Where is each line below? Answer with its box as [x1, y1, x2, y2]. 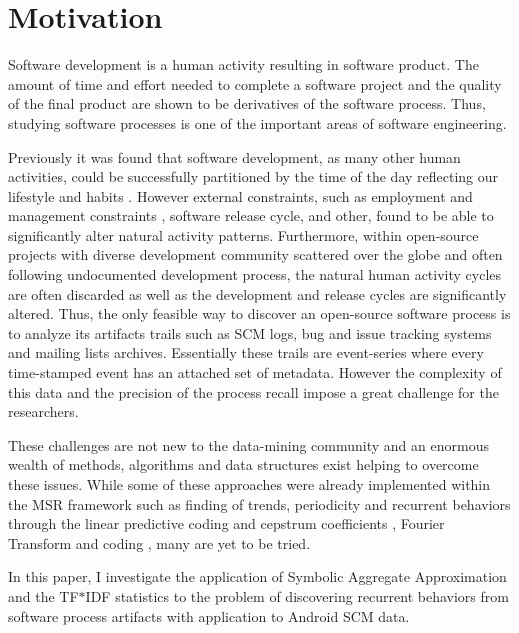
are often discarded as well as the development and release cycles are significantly [8, 283, 507, 304]
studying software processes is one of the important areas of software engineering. [8, 112, 507, 133]
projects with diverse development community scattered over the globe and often [8, 244, 503, 265]
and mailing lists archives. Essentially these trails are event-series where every [8, 342, 484, 363]
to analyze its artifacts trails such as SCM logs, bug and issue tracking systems [8, 322, 492, 343]
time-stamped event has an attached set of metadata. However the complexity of [8, 362, 502, 383]
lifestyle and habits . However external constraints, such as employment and [8, 185, 473, 206]
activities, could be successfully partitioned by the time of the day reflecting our [8, 166, 499, 187]
